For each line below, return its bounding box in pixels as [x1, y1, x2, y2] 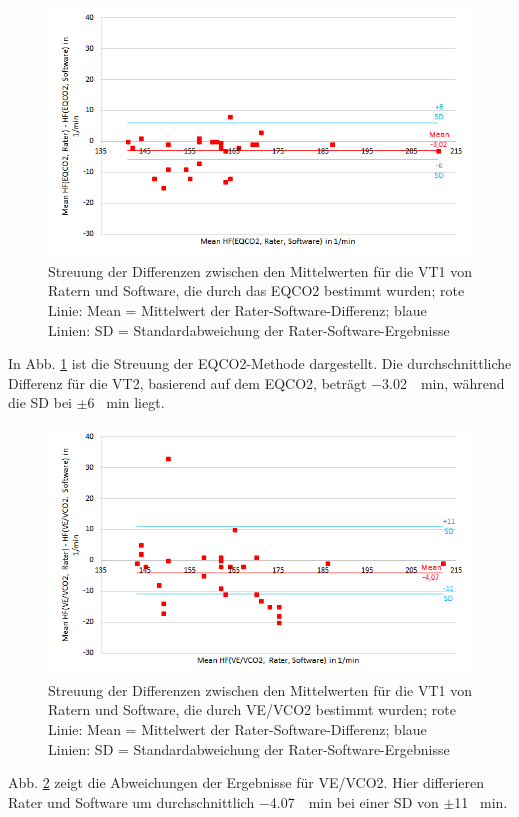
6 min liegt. [87, 392, 165, 413]
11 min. [454, 791, 508, 812]
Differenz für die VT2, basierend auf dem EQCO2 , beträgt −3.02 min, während [8, 372, 505, 393]
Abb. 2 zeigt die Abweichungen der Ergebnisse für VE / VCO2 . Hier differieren [8, 772, 485, 793]
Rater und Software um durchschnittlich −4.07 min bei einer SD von [8, 791, 439, 812]
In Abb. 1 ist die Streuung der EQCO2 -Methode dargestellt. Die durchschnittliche [8, 353, 512, 374]
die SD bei [8, 392, 72, 413]
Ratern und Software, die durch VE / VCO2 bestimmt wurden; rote [48, 699, 456, 720]
